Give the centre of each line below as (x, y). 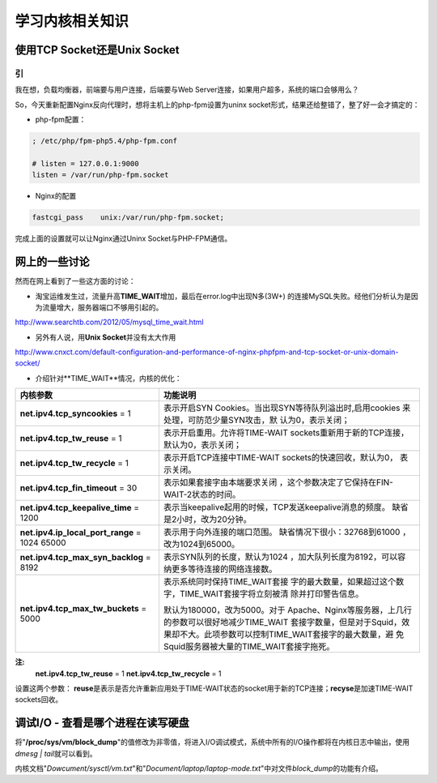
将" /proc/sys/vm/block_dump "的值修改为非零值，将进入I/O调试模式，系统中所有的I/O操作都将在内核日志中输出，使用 (212, 742)
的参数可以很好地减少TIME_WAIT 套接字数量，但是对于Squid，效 (286, 623)
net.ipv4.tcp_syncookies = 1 (75, 413)
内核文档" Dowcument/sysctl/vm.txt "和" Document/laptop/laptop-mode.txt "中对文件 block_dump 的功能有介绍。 (199, 768)
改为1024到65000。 (202, 545)
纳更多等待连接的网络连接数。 (220, 569)
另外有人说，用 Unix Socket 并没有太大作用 (106, 337)
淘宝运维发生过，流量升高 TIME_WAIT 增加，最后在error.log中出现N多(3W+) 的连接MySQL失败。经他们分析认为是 (223, 296)
